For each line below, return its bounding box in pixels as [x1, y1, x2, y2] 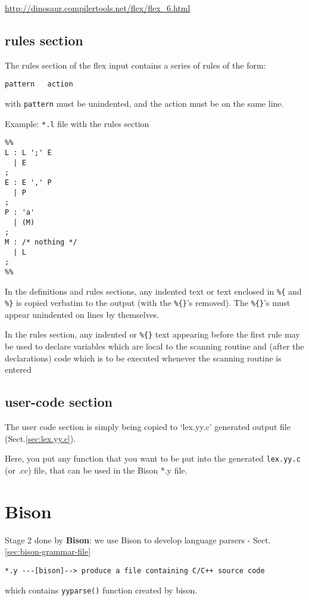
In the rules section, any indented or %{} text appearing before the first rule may [5, 328, 300, 341]
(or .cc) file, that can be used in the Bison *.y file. [5, 463, 188, 476]
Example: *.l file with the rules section [5, 117, 149, 129]
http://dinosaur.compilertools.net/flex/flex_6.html [5, 2, 191, 14]
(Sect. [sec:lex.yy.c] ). [5, 432, 76, 444]
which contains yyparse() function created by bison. [5, 583, 198, 596]
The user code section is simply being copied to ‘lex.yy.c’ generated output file [5, 420, 291, 433]
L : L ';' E [5, 149, 52, 157]
